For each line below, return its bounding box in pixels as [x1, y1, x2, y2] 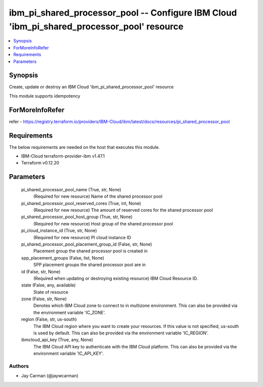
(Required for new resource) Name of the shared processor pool [33, 193, 163, 200]
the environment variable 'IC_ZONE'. [33, 309, 106, 315]
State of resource [33, 289, 69, 295]
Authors [9, 363, 29, 369]
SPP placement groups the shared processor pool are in [33, 262, 146, 268]
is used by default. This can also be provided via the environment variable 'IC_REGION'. [33, 330, 209, 336]
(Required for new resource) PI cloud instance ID [33, 234, 131, 240]
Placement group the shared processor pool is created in [33, 248, 148, 254]
